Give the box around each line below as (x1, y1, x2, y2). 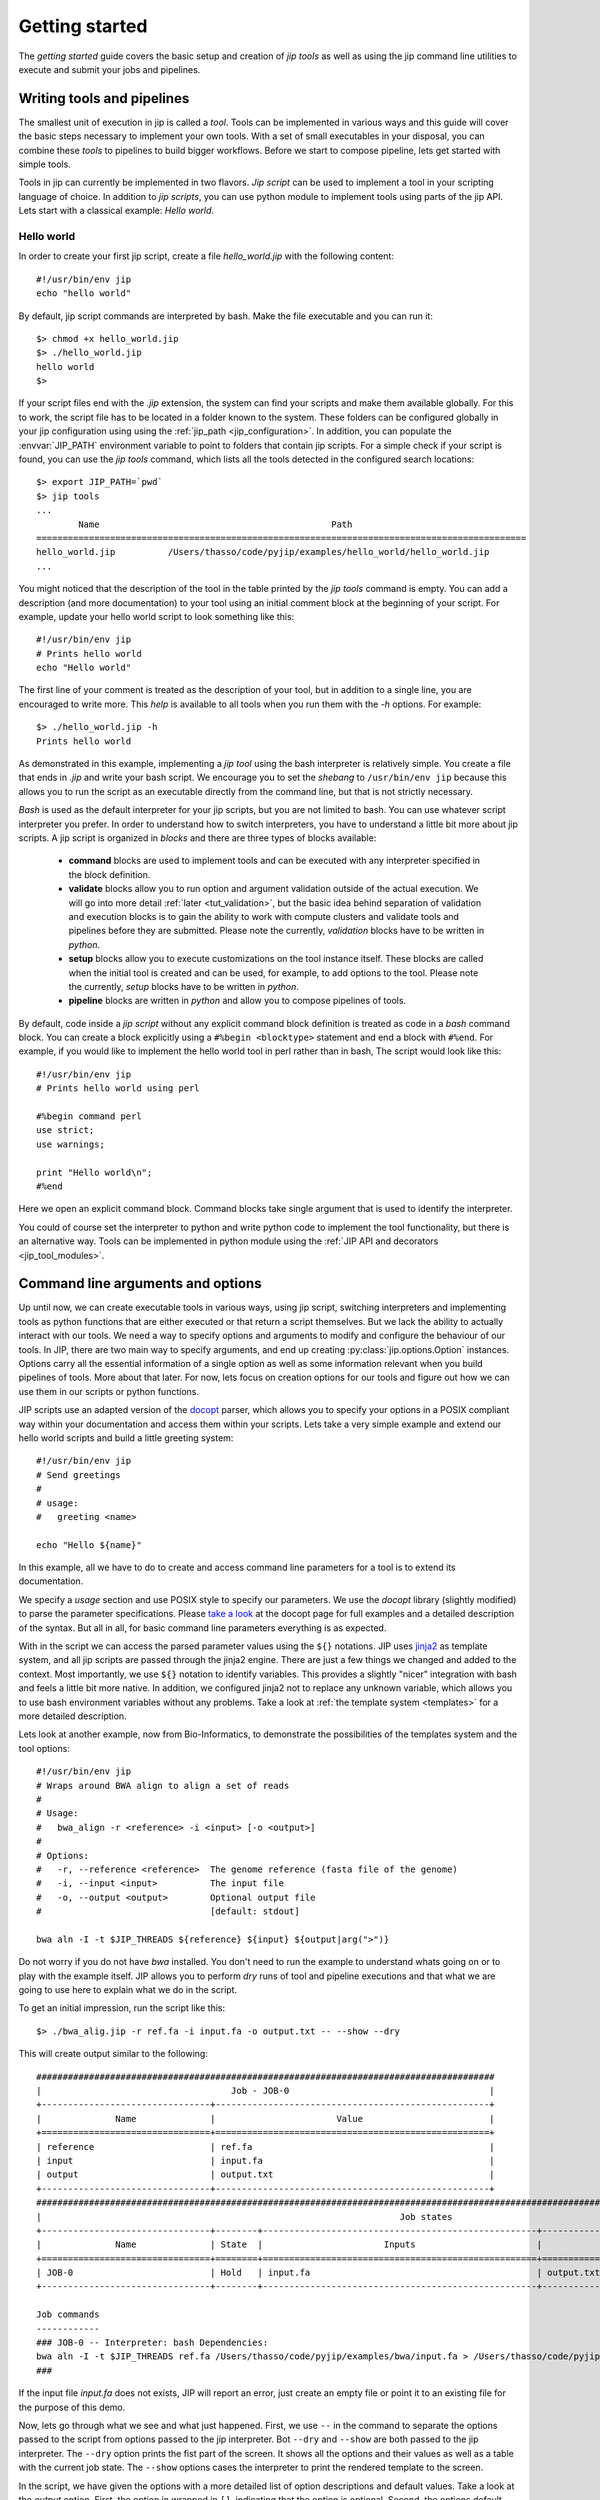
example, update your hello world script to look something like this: (18, 610, 295, 622)
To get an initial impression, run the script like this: (18, 2002, 225, 2014)
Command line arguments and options (18, 1275, 262, 1292)
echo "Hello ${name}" (36, 1539, 142, 1550)
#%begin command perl (36, 1111, 142, 1122)
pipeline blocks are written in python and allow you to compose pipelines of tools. (68, 995, 407, 1007)
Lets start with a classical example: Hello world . (18, 205, 215, 217)
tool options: (18, 1742, 70, 1754)
